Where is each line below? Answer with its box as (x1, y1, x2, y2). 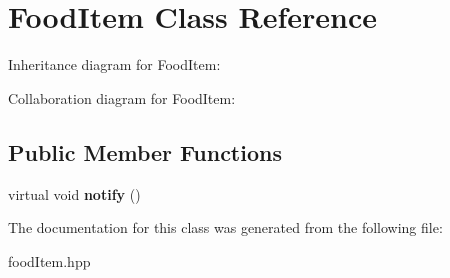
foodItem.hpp (8, 250, 91, 271)
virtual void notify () (8, 183, 141, 204)
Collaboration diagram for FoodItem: (8, 87, 236, 108)
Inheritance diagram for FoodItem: (8, 54, 221, 75)
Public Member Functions (8, 136, 282, 167)
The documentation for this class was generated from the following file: (8, 217, 443, 238)
